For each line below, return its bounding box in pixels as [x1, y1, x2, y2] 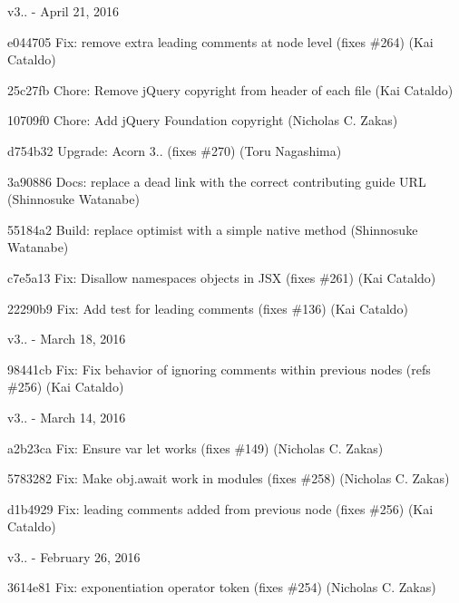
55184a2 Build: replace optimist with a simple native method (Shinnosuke [7, 219, 418, 238]
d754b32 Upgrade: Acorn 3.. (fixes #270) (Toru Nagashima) [7, 141, 342, 160]
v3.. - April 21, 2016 [7, 2, 119, 20]
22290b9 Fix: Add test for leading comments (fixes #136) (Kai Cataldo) [7, 298, 408, 317]
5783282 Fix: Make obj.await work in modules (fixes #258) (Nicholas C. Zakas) [7, 469, 450, 488]
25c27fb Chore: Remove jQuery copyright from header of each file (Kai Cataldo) [7, 80, 454, 99]
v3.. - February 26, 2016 [7, 547, 141, 566]
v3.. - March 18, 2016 [7, 329, 126, 348]
